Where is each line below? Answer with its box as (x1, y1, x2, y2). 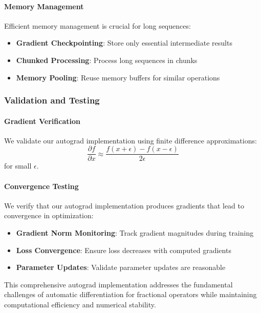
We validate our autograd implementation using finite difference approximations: (4, 135, 257, 145)
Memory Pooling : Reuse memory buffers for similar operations (16, 72, 220, 82)
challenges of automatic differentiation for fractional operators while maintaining (4, 289, 257, 300)
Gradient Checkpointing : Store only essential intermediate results (16, 37, 232, 48)
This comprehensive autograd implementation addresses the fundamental (4, 279, 233, 289)
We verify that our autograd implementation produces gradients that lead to (4, 200, 244, 211)
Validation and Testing (4, 94, 100, 107)
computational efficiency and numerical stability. (4, 299, 156, 310)
